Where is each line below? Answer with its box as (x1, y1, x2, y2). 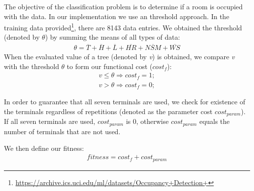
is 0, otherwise (126, 116, 169, 126)
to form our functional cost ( (66, 61, 152, 71)
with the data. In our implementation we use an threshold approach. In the (4, 11, 230, 21)
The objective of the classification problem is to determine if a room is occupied (4, 1, 243, 11)
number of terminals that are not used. (4, 126, 121, 136)
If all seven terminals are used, (4, 116, 95, 126)
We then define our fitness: (4, 143, 84, 153)
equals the (199, 116, 230, 126)
